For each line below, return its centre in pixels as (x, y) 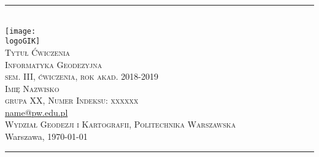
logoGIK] (23, 41)
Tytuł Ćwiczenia (37, 52)
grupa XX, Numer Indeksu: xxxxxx (72, 100)
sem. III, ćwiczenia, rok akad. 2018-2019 (82, 76)
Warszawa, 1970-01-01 (46, 136)
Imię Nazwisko (32, 88)
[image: (21, 31)
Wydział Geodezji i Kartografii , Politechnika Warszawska (121, 124)
